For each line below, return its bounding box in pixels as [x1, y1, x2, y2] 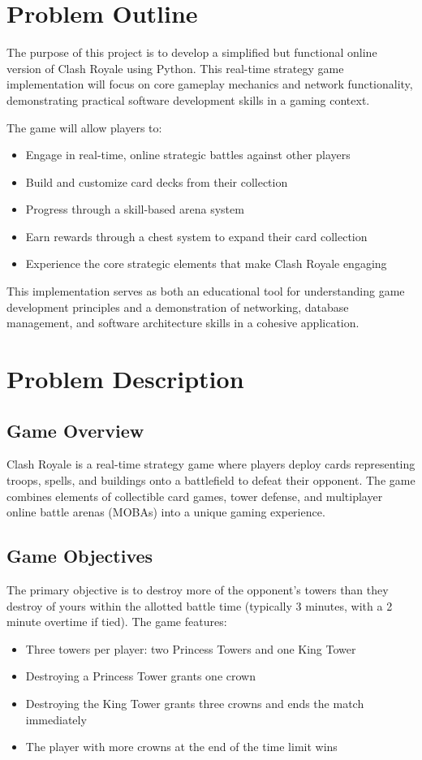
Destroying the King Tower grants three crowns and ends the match [25, 694, 364, 711]
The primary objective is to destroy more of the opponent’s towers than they [6, 581, 389, 598]
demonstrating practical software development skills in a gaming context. [6, 91, 370, 108]
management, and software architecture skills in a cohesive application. [6, 314, 360, 331]
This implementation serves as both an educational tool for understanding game [6, 283, 405, 300]
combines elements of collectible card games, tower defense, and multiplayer [6, 487, 383, 504]
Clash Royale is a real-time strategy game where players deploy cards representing [6, 456, 416, 473]
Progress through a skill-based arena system [25, 201, 244, 218]
